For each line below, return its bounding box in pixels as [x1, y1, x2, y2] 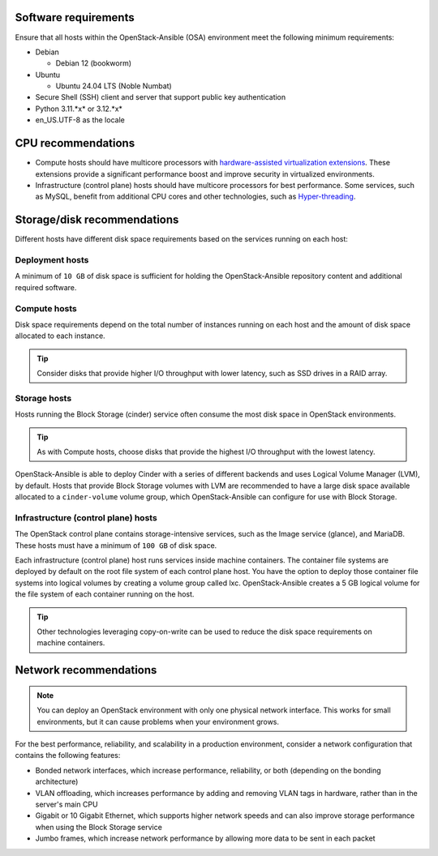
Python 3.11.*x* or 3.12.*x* [35, 104, 123, 113]
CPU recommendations [15, 136, 135, 150]
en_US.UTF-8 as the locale [35, 115, 125, 125]
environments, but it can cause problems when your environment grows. [36, 717, 280, 726]
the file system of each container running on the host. [15, 589, 195, 599]
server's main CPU [35, 799, 98, 809]
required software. [15, 282, 77, 292]
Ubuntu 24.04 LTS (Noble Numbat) [55, 81, 172, 91]
